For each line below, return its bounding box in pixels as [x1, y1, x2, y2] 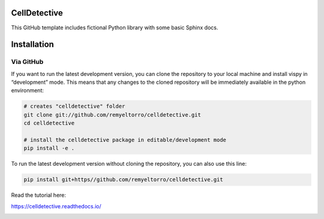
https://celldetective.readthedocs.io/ [11, 202, 101, 209]
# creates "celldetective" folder [23, 103, 125, 110]
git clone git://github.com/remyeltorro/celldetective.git [23, 111, 201, 118]
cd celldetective [23, 120, 75, 127]
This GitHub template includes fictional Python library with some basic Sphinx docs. [11, 24, 218, 31]
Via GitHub [11, 57, 44, 66]
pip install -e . [23, 145, 75, 152]
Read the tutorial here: [11, 191, 66, 199]
